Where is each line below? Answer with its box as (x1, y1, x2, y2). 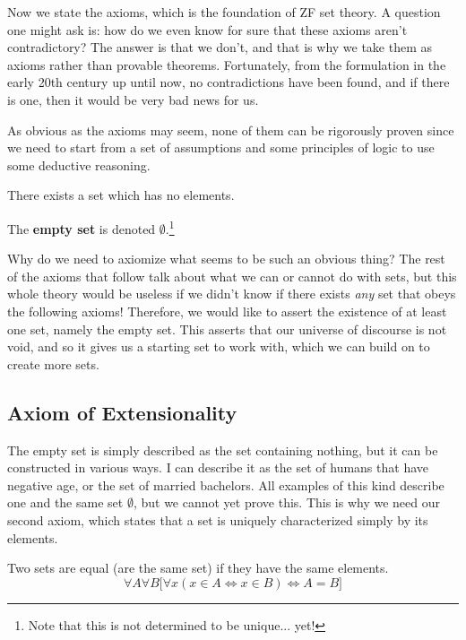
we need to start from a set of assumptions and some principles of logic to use (7, 138, 435, 157)
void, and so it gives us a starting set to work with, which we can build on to (7, 337, 430, 356)
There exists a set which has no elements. (7, 186, 235, 204)
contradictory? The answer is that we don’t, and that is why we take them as (7, 38, 433, 56)
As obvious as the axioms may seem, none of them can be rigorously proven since (7, 120, 454, 139)
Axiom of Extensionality (7, 398, 237, 426)
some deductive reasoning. (7, 155, 151, 174)
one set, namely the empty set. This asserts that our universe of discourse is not (7, 319, 447, 338)
